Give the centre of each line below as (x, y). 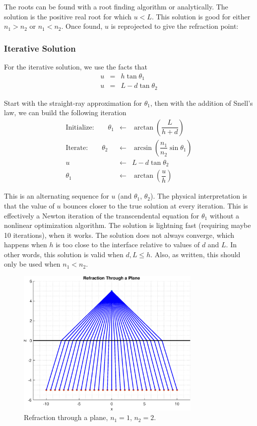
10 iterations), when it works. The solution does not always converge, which (119, 235)
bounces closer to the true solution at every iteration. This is (156, 205)
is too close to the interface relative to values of (128, 245)
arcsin (143, 148)
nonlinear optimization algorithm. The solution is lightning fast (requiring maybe (128, 225)
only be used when (32, 264)
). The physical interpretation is (199, 196)
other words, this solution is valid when (64, 254)
